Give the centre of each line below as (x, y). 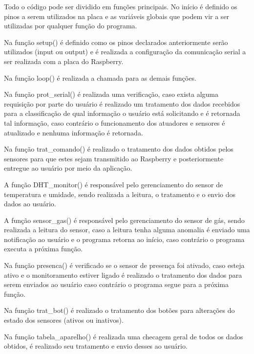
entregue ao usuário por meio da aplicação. (68, 168)
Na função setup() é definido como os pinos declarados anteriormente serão (116, 42)
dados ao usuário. (30, 204)
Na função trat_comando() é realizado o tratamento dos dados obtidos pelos (119, 149)
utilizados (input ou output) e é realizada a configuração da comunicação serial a (125, 52)
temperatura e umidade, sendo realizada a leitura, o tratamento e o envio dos (120, 194)
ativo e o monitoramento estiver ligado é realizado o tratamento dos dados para (123, 275)
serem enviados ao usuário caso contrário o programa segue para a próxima (116, 284)
